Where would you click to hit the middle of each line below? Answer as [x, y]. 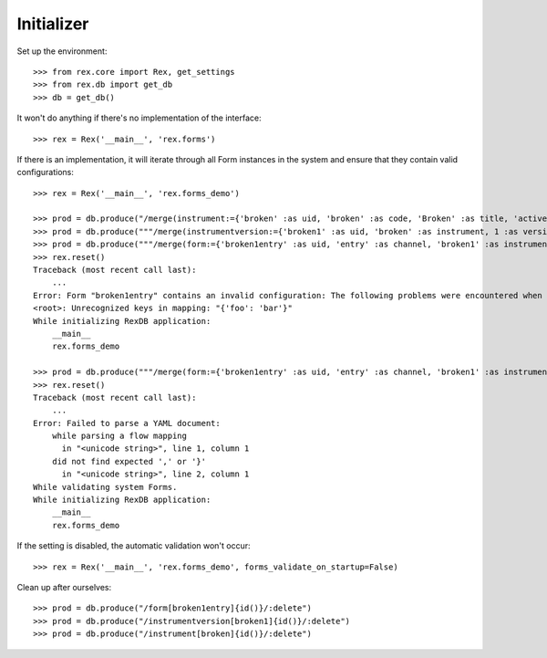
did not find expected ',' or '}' [129, 461]
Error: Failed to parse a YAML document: [127, 423]
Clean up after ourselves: [64, 587]
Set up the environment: [62, 51]
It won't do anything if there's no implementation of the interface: [139, 118]
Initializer [53, 24]
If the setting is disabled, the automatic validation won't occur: [134, 546]
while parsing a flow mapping [119, 436]
